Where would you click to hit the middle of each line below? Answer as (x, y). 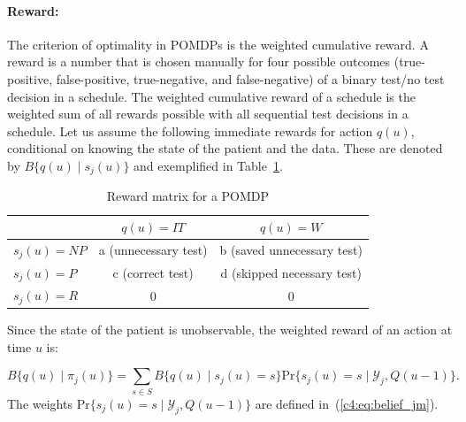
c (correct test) (153, 272)
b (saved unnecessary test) (291, 250)
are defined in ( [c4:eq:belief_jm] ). (347, 403)
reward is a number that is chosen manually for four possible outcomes (199, 61)
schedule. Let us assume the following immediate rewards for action (190, 130)
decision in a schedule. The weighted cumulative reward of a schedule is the (211, 96)
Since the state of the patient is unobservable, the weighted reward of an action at (230, 330)
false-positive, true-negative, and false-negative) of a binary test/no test (250, 78)
